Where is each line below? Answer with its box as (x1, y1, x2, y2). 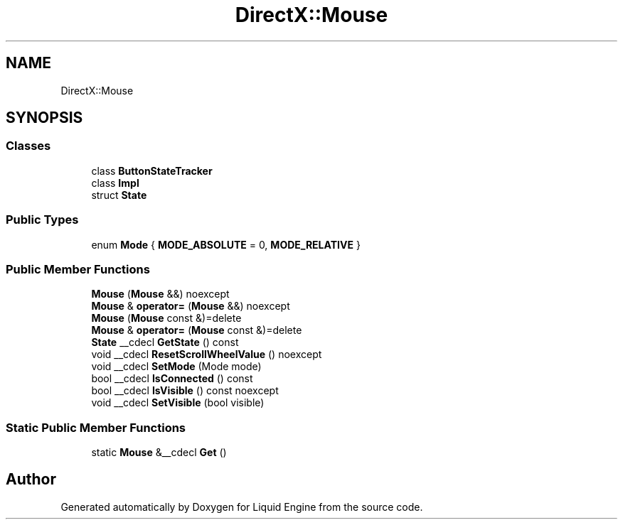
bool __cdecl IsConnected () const (91, 372, 253, 385)
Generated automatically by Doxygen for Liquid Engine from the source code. (60, 500, 423, 513)
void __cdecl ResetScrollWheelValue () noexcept (91, 348, 322, 361)
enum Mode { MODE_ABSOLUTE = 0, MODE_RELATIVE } (91, 238, 361, 251)
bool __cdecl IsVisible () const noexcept (91, 384, 279, 397)
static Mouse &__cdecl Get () (91, 446, 227, 459)
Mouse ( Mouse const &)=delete (91, 312, 242, 325)
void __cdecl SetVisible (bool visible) (91, 396, 265, 409)
